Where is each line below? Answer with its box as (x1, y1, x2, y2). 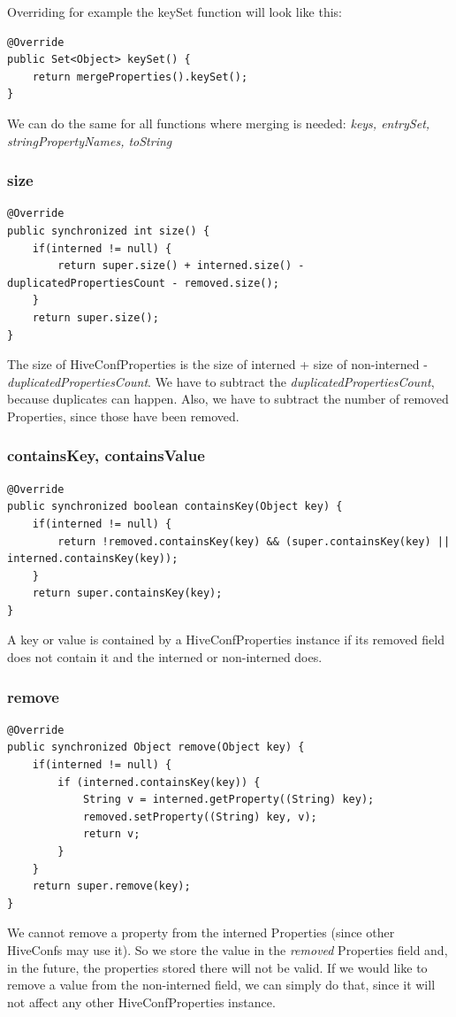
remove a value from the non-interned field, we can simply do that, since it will (7, 975, 436, 994)
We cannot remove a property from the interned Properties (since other (7, 923, 395, 942)
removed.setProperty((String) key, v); (82, 810, 317, 823)
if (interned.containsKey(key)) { (57, 775, 261, 789)
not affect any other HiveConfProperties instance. (7, 992, 276, 1011)
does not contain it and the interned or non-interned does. (7, 648, 323, 666)
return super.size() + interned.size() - (57, 259, 305, 273)
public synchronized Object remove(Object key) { (7, 741, 305, 754)
